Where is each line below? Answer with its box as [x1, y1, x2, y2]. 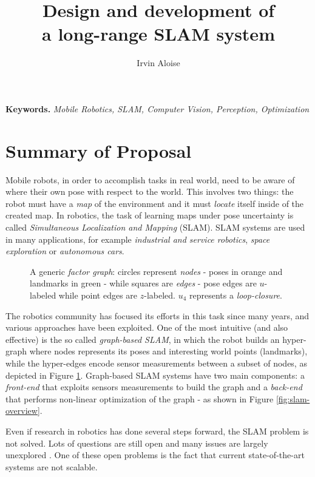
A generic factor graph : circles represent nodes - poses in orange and [30, 265, 283, 277]
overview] [5, 404, 40, 417]
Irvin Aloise [137, 56, 180, 69]
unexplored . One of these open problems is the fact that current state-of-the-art [5, 448, 305, 461]
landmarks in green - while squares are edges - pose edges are [30, 277, 257, 289]
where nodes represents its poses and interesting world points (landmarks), [29, 345, 308, 357]
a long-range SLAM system [42, 21, 275, 46]
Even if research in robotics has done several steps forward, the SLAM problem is [5, 424, 309, 437]
